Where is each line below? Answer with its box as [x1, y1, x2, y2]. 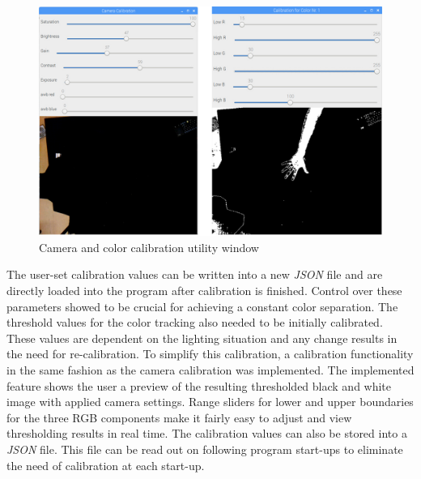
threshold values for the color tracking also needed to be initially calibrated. [6, 314, 383, 331]
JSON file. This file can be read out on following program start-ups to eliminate [6, 440, 403, 457]
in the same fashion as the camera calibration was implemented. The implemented [6, 361, 415, 378]
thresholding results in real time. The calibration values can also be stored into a [6, 425, 407, 442]
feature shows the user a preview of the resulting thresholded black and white [6, 377, 392, 394]
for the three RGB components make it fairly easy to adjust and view [6, 408, 352, 426]
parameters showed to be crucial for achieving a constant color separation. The [6, 297, 398, 314]
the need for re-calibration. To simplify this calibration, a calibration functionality [6, 345, 414, 362]
